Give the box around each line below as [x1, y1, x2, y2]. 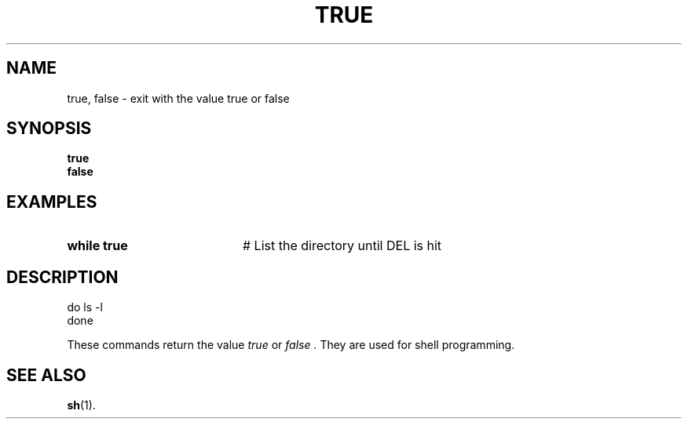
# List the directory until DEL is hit [242, 238, 442, 254]
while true [67, 238, 128, 254]
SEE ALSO [6, 365, 86, 385]
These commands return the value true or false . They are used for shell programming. [67, 338, 515, 352]
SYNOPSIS [6, 118, 92, 139]
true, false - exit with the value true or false [67, 91, 290, 105]
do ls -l [67, 300, 103, 314]
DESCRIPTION [6, 267, 119, 287]
